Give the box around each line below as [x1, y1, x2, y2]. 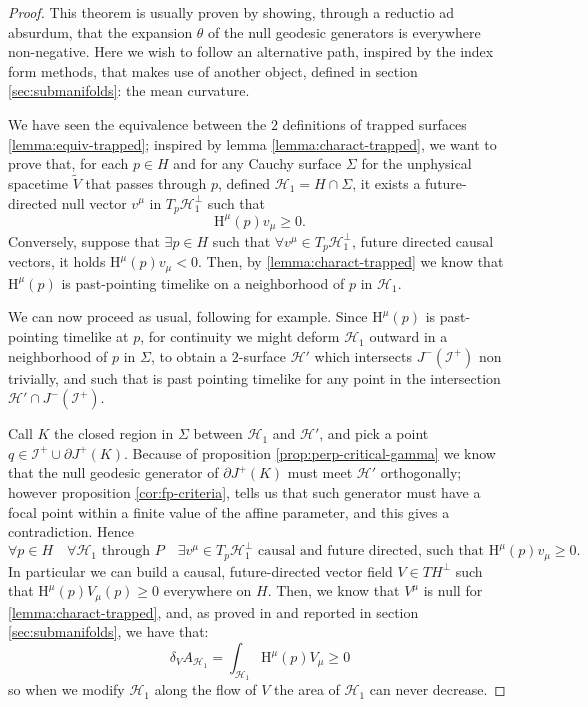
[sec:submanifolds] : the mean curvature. [8, 80, 250, 101]
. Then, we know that [267, 580, 400, 601]
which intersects [314, 345, 412, 366]
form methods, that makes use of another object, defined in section [8, 60, 418, 81]
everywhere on [163, 580, 252, 601]
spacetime [8, 172, 68, 193]
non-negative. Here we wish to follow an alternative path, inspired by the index [8, 41, 494, 62]
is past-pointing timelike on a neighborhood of [61, 272, 345, 293]
